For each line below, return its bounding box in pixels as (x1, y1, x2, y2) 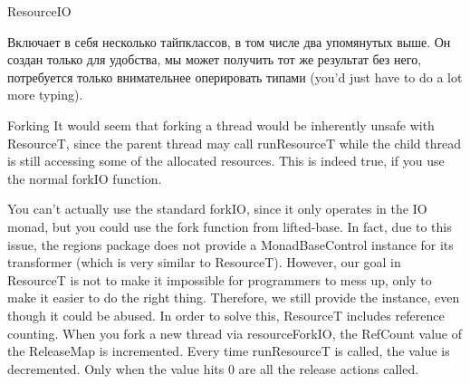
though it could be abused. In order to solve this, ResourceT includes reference (7, 305, 445, 324)
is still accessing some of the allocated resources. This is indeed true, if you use (7, 151, 445, 170)
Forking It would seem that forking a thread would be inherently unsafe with (7, 115, 435, 134)
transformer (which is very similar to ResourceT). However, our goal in (7, 253, 401, 272)
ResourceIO (7, 2, 72, 20)
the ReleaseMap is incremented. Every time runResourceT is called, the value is (7, 341, 450, 360)
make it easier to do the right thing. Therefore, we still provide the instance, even (7, 288, 460, 307)
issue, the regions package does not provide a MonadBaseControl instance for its (7, 235, 454, 254)
